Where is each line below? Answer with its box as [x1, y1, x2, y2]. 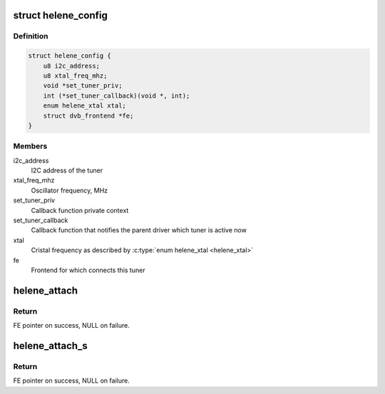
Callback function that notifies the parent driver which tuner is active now [31, 226, 247, 234]
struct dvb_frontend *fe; [43, 111, 134, 120]
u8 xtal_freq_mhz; [43, 71, 108, 80]
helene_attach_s [13, 339, 88, 352]
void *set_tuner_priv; [43, 82, 123, 90]
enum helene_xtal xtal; [43, 102, 126, 110]
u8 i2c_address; [43, 61, 100, 70]
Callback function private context [31, 206, 129, 214]
